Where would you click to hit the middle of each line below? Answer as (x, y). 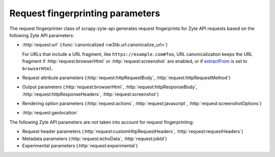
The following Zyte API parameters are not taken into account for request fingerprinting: (102, 122)
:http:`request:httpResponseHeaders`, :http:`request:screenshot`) (90, 94)
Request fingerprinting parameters (85, 13)
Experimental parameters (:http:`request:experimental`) (80, 146)
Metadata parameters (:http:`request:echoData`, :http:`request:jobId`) (95, 138)
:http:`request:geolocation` (50, 113)
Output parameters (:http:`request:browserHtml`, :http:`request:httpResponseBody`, (110, 87)
